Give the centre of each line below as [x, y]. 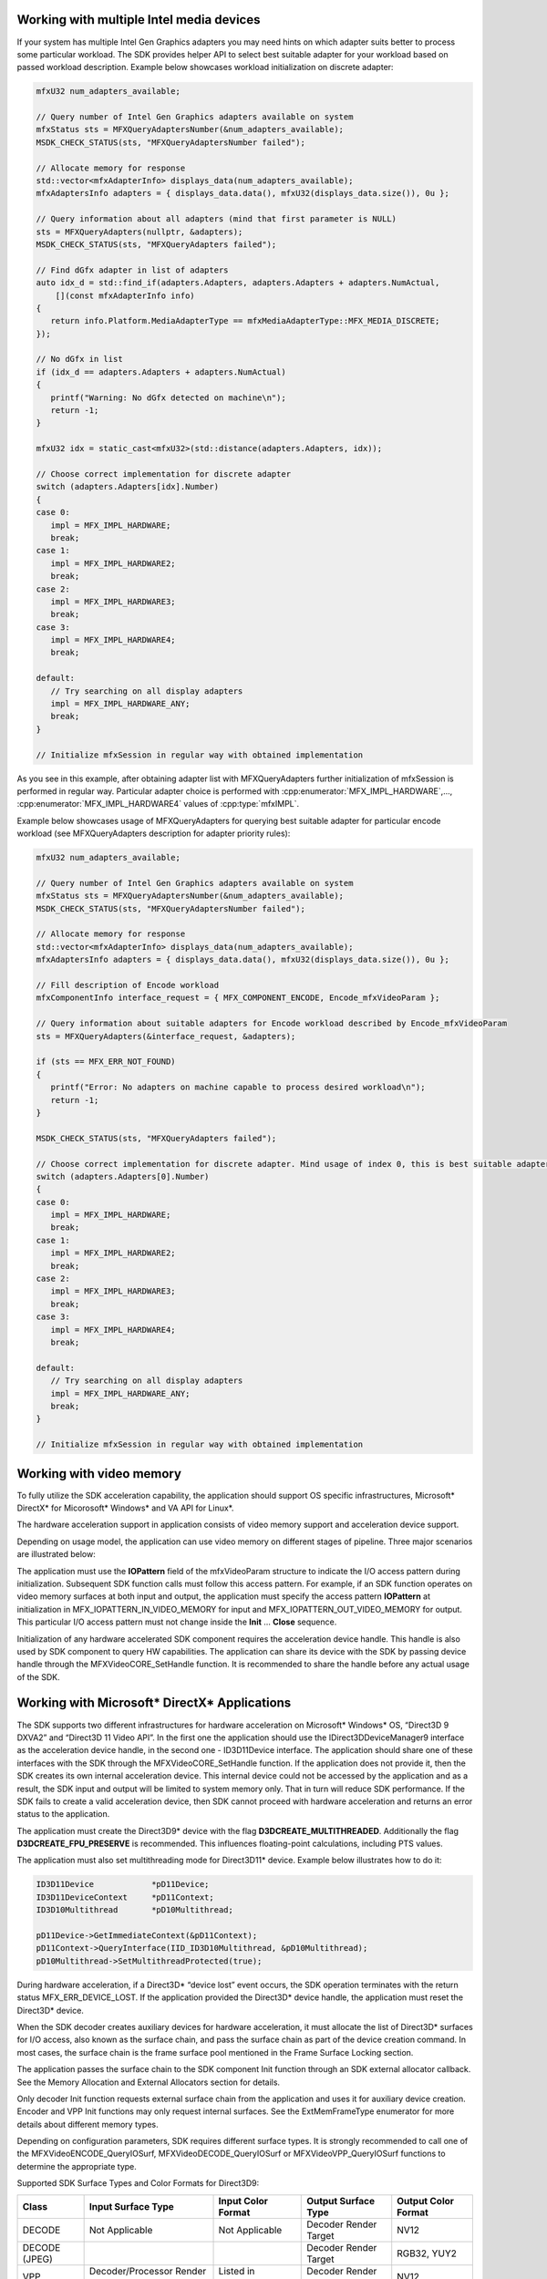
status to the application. [63, 1814]
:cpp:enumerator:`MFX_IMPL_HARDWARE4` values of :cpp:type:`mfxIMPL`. [158, 804]
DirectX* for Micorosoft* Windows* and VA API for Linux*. [125, 1508]
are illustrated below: [56, 1554]
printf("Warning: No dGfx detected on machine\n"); [168, 397]
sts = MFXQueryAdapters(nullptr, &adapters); [139, 232]
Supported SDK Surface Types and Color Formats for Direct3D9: [138, 2183]
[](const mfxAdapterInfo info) [125, 295]
